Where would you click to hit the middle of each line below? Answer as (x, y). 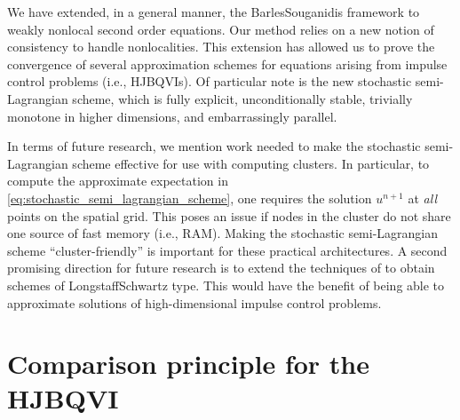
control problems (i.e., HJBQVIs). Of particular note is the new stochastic (210, 81)
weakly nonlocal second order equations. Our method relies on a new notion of (221, 29)
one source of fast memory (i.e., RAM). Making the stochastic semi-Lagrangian (223, 233)
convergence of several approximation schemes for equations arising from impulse (227, 63)
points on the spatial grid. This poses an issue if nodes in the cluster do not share (229, 215)
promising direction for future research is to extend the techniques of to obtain (221, 268)
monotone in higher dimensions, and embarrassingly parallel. (172, 116)
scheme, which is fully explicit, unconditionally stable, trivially (242, 98)
